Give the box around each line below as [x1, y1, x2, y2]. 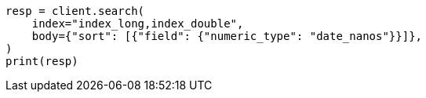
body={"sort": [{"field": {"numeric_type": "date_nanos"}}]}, [31, 30, 423, 42]
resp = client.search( [5, 5, 145, 17]
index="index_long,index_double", [31, 17, 244, 30]
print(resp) [5, 55, 78, 67]
